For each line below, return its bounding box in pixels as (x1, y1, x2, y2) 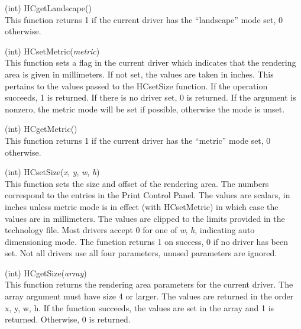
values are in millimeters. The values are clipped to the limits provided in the (5, 212, 285, 224)
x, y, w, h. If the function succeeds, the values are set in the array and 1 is (5, 301, 274, 314)
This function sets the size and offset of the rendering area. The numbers (5, 177, 269, 189)
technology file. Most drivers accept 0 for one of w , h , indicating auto (5, 224, 255, 236)
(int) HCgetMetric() (5, 122, 77, 135)
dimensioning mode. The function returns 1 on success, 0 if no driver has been (5, 235, 288, 247)
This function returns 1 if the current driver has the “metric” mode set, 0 (5, 134, 271, 146)
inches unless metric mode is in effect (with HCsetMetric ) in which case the (5, 200, 279, 212)
